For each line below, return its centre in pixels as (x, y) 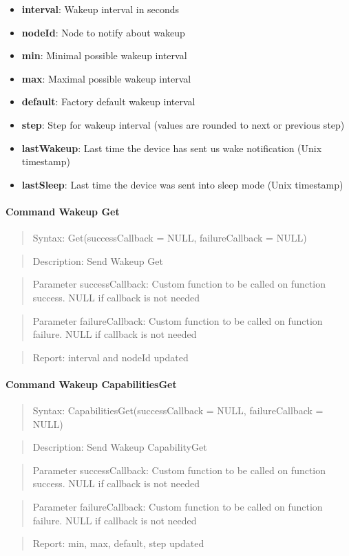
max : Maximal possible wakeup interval (106, 78)
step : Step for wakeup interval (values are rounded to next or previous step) (183, 124)
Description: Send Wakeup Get (98, 260)
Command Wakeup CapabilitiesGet (91, 384)
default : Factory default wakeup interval (108, 101)
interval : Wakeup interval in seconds (101, 9)
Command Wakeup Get (63, 211)
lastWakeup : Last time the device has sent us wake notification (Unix (172, 148)
